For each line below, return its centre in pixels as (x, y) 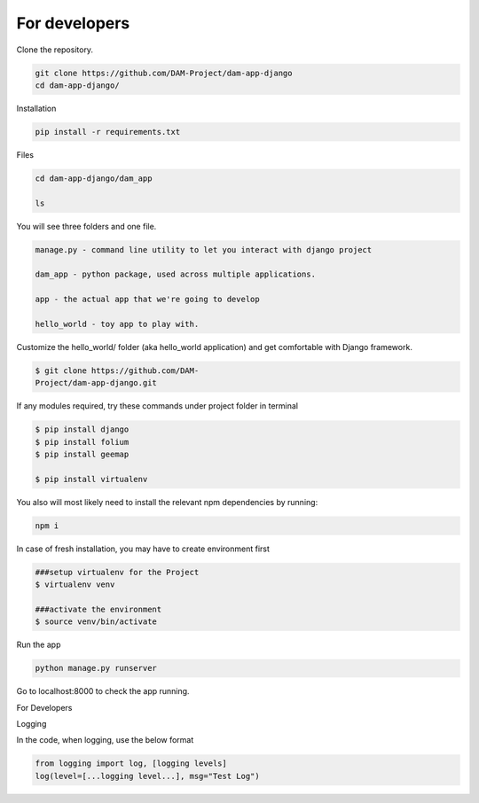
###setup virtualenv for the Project (117, 572)
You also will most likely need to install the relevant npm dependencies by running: (167, 502)
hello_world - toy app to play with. (117, 324)
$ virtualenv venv (75, 585)
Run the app (39, 645)
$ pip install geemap (82, 455)
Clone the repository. (55, 50)
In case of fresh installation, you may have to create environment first (143, 549)
